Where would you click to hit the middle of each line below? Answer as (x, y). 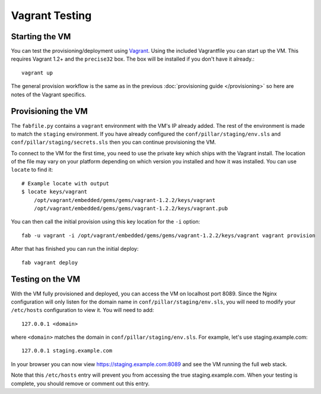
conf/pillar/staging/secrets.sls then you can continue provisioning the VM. (114, 142)
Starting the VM (41, 37)
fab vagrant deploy (50, 262)
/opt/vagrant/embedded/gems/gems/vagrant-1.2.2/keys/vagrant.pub (131, 209)
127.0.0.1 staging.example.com (67, 351)
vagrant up (37, 73)
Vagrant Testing (51, 15)
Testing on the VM (45, 279)
